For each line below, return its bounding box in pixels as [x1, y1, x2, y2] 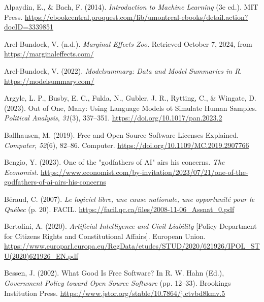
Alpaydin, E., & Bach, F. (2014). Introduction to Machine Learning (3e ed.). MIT [4, 2, 258, 12]
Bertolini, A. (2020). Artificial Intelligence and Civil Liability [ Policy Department [4, 221, 257, 231]
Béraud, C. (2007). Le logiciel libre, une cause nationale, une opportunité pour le [4, 193, 255, 204]
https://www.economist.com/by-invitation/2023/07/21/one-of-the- [41, 166, 248, 177]
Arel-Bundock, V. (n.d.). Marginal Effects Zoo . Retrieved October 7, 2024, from [4, 38, 252, 49]
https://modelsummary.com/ [4, 75, 94, 86]
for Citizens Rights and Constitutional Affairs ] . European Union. [4, 230, 206, 241]
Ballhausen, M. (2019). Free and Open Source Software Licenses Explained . [4, 129, 239, 140]
